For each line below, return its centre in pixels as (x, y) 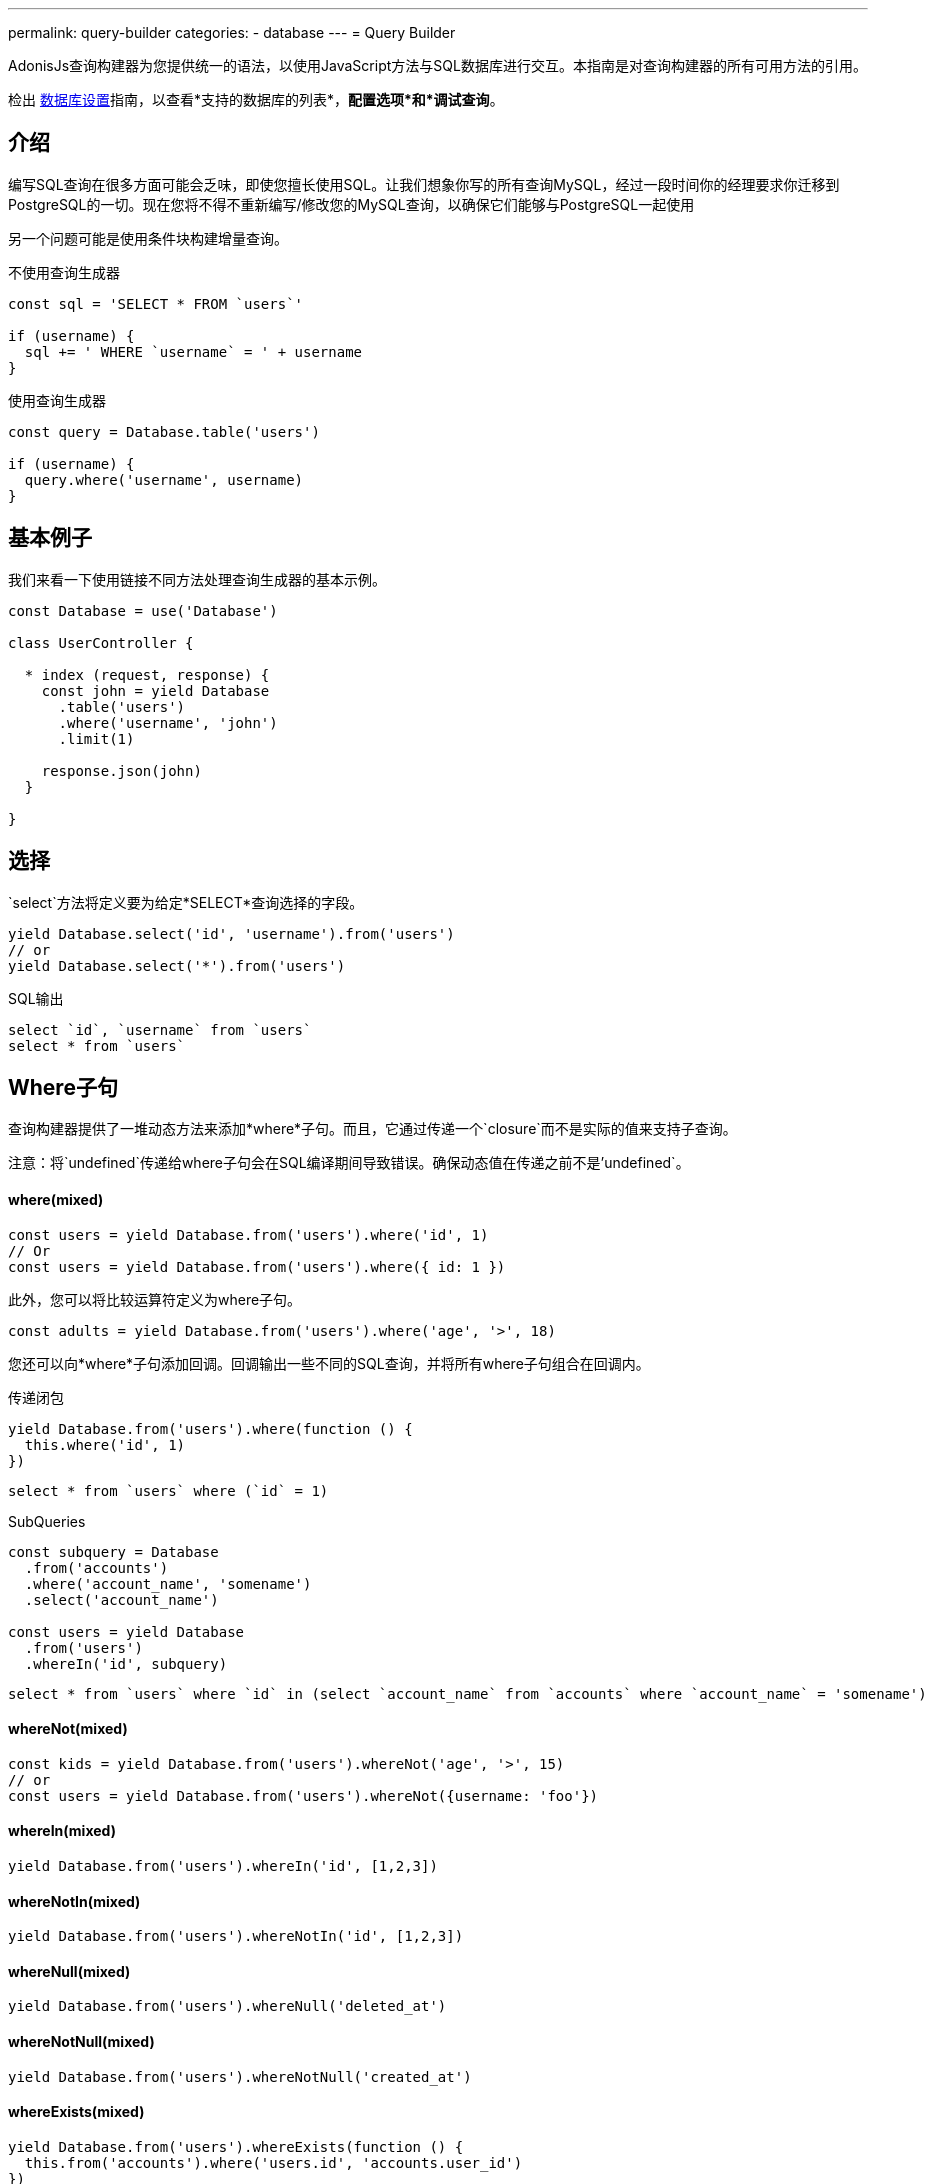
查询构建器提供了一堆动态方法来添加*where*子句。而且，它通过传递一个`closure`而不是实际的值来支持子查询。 (372, 1129)
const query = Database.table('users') (164, 431)
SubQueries (47, 1521)
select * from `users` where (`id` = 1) (168, 1490)
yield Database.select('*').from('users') (177, 965)
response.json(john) (121, 770)
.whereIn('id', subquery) (126, 1663)
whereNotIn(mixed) (74, 1901)
